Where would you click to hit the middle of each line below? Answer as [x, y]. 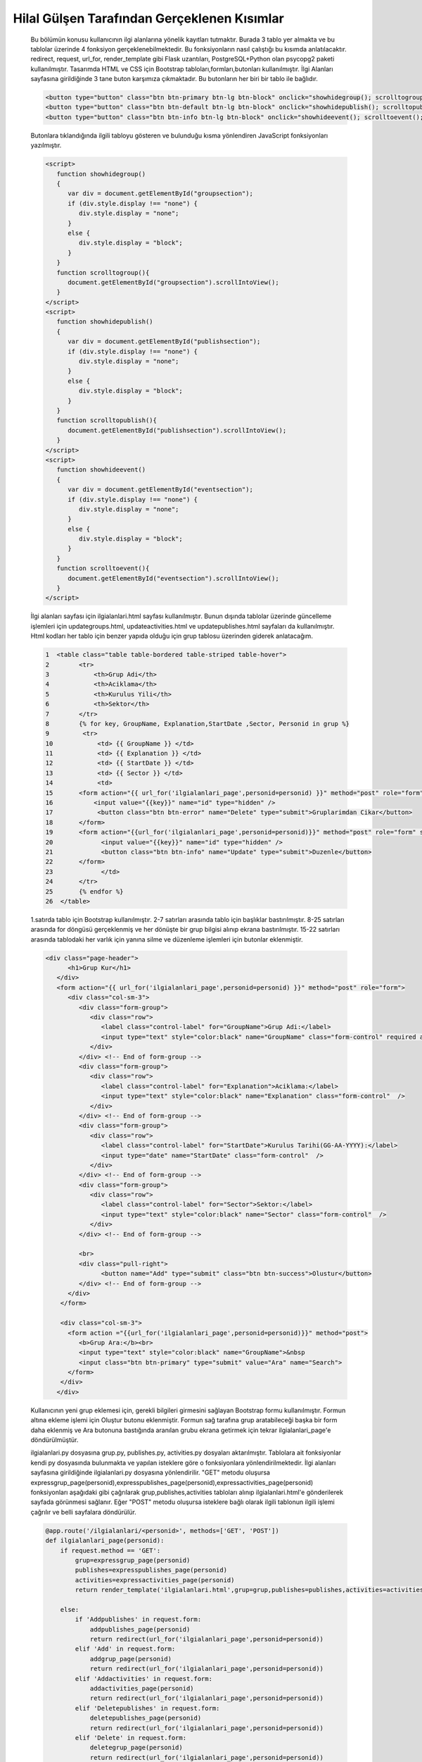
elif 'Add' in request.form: [125, 1649]
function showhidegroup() [101, 174]
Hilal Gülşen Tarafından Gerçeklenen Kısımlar [148, 18]
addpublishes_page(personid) [140, 1629]
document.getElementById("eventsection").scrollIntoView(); [173, 578]
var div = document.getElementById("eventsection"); [160, 489]
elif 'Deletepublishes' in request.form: [147, 1708]
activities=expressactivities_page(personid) [155, 1580]
